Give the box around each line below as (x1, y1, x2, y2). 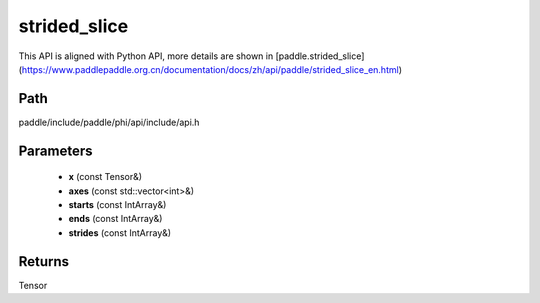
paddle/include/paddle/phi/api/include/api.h (18, 116, 200, 128)
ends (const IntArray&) (68, 213, 163, 225)
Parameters (18, 142, 93, 159)
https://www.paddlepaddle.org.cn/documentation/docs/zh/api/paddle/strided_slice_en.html (21, 63, 399, 75)
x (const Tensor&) (68, 171, 143, 183)
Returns (18, 253, 70, 270)
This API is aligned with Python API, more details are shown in (18, 50, 274, 62)
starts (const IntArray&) (68, 199, 167, 211)
